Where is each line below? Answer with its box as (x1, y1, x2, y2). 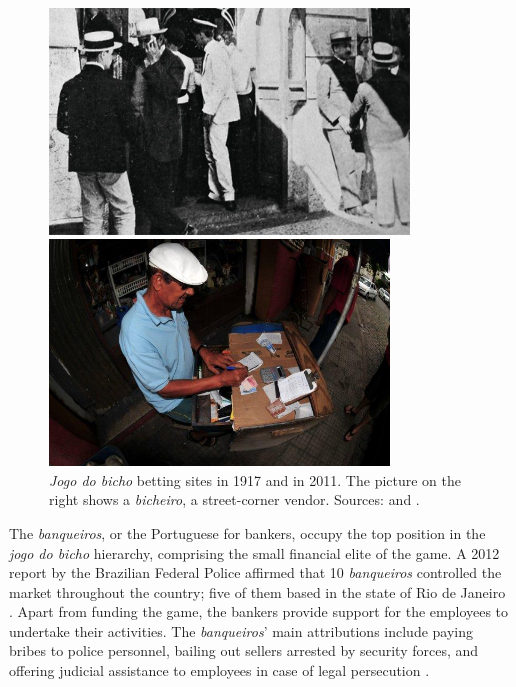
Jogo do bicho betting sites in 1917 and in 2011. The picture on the (49, 469, 462, 490)
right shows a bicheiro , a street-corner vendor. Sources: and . (49, 489, 420, 510)
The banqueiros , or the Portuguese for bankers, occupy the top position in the (9, 522, 486, 543)
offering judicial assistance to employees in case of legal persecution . (9, 660, 430, 681)
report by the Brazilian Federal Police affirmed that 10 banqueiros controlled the (9, 562, 502, 583)
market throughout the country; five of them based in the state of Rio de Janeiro (9, 581, 506, 602)
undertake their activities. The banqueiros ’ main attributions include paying (9, 620, 474, 641)
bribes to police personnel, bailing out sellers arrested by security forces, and (9, 640, 479, 661)
